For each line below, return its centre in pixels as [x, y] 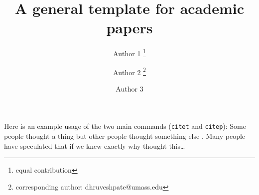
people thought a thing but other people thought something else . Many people [125, 136]
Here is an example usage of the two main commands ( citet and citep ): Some [125, 126]
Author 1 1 [129, 52]
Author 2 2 [129, 71]
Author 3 [129, 88]
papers [129, 28]
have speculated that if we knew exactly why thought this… [95, 146]
